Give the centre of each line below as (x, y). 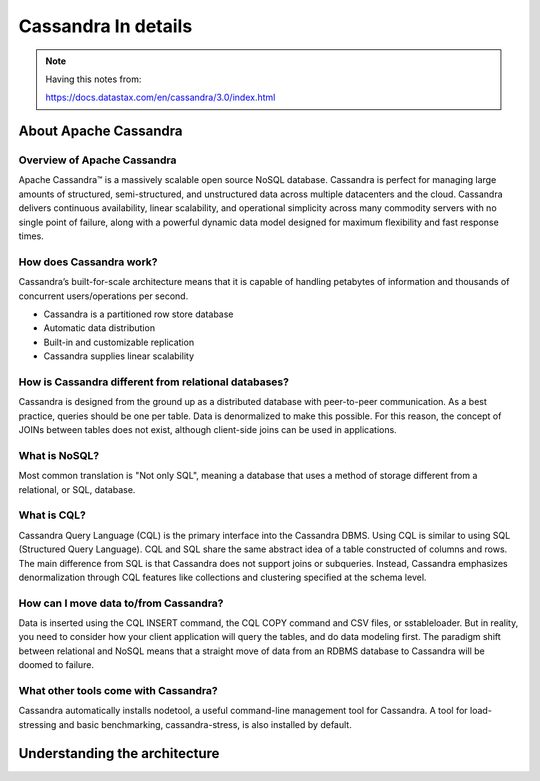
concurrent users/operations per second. (103, 296)
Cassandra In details (105, 26)
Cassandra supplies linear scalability (119, 356)
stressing (37, 724)
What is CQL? (52, 515)
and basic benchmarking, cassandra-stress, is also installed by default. (205, 724)
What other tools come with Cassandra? (118, 690)
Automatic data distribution (99, 328)
